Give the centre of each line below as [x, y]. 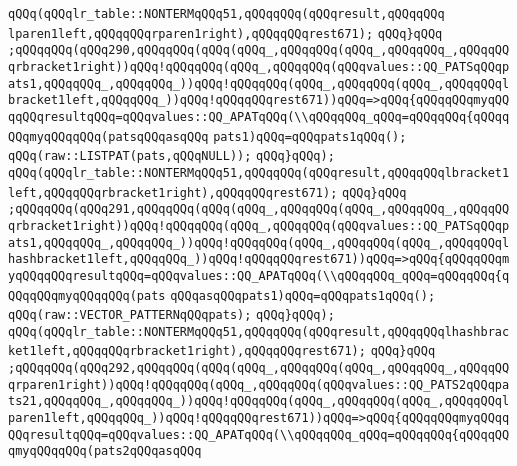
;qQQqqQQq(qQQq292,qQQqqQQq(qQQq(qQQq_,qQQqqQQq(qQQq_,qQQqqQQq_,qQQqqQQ [259, 368]
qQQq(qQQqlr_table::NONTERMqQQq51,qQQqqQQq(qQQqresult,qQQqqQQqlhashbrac [259, 331]
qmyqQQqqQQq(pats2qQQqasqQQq [105, 451]
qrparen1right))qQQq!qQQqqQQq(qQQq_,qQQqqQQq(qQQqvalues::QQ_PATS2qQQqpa [259, 384]
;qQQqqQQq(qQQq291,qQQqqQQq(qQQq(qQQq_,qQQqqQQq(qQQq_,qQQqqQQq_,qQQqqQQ [259, 209]
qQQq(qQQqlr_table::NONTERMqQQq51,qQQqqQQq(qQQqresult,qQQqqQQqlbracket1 [259, 172]
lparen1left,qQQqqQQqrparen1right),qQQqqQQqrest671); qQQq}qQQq [225, 33]
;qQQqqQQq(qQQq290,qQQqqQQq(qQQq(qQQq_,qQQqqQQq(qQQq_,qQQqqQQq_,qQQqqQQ [259, 50]
